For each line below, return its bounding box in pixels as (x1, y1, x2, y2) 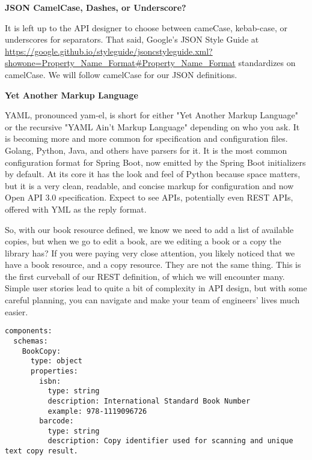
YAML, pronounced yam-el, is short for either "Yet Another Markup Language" (5, 109, 299, 121)
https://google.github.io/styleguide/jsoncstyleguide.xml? (5, 44, 213, 57)
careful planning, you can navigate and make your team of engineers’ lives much (5, 294, 300, 306)
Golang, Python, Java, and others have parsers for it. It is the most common (5, 144, 287, 156)
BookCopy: (22, 347, 61, 356)
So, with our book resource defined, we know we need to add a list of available (5, 223, 294, 235)
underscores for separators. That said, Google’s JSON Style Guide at (5, 33, 259, 46)
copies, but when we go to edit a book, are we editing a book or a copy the (5, 235, 281, 247)
